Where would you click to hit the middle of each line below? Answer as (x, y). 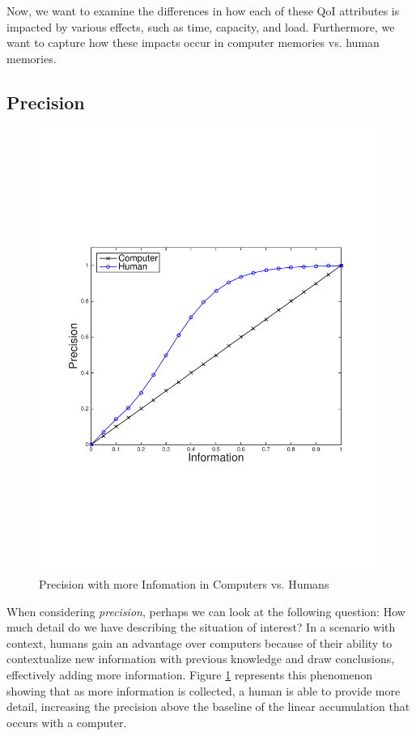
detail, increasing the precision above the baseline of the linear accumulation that (208, 706)
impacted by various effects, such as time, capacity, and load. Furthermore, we (201, 26)
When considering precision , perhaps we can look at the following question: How (206, 611)
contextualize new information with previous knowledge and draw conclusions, (201, 659)
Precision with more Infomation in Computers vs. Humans (184, 584)
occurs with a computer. (67, 722)
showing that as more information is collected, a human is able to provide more (204, 690)
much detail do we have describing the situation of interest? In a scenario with (201, 627)
